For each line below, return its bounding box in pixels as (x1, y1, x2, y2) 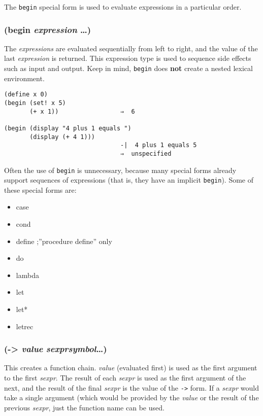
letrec (16, 321, 34, 331)
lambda (16, 269, 39, 280)
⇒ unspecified (120, 150, 172, 157)
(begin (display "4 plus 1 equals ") (4, 124, 131, 132)
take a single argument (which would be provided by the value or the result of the (4, 392, 259, 403)
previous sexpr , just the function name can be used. (4, 402, 165, 412)
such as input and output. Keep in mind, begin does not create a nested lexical (4, 63, 253, 74)
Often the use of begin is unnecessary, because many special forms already (4, 164, 237, 175)
